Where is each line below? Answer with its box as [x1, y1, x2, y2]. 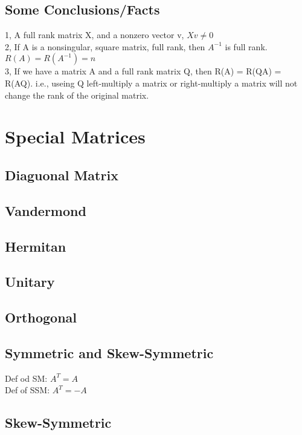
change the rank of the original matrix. [5, 88, 149, 101]
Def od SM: [5, 371, 48, 384]
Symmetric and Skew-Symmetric [5, 343, 214, 362]
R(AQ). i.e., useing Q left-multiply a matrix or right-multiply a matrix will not [5, 76, 298, 89]
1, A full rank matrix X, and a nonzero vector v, [5, 28, 184, 41]
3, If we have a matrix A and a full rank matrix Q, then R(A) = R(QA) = [5, 65, 281, 77]
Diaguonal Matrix [5, 165, 118, 184]
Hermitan [5, 237, 66, 255]
